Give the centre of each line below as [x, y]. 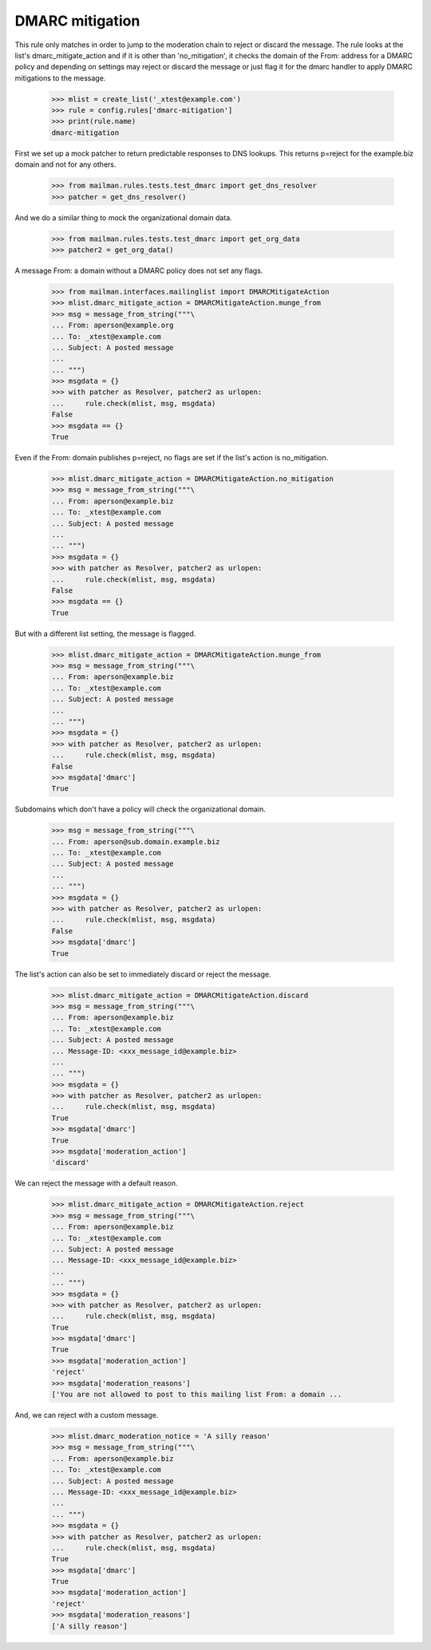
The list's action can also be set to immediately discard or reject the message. [143, 974]
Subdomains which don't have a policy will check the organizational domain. [140, 809]
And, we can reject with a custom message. [87, 1415]
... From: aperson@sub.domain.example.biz [136, 841]
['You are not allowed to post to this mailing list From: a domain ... [197, 1395]
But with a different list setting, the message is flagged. [105, 634]
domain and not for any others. [65, 164]
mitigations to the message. [60, 78]
